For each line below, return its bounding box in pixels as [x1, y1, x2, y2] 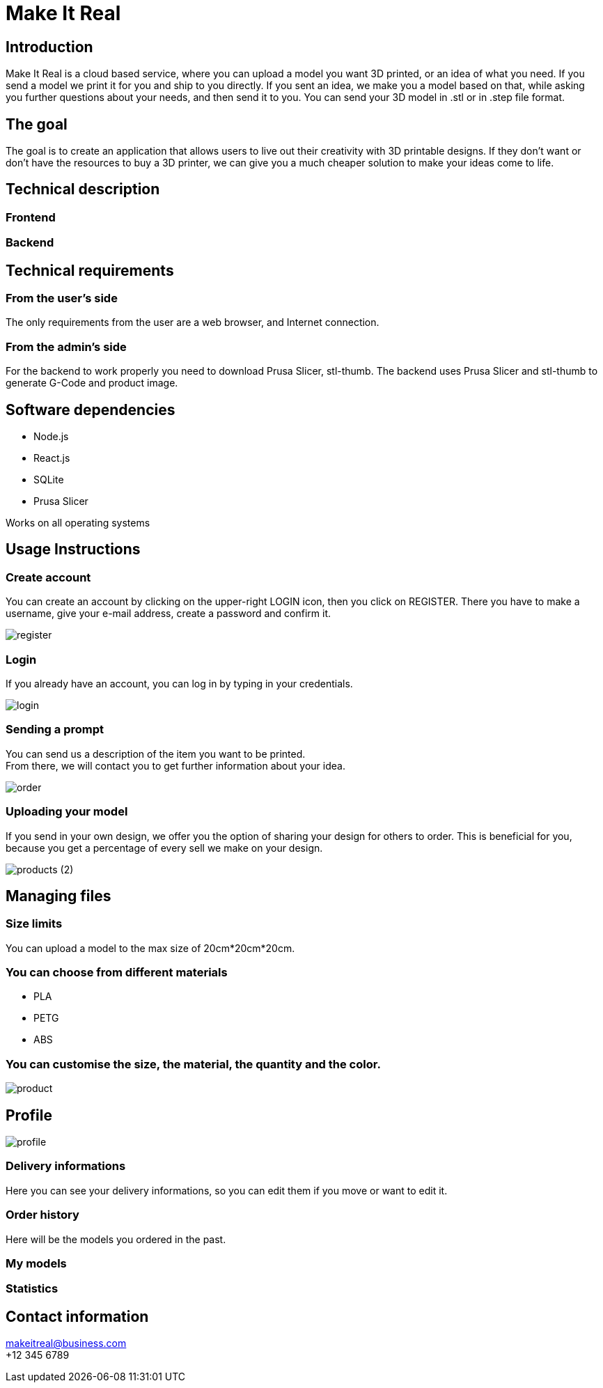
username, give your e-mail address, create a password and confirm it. [6, 607, 331, 620]
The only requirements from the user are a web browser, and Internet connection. [6, 316, 379, 329]
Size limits [6, 917, 63, 931]
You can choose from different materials [6, 965, 228, 980]
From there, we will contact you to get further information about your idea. [6, 759, 345, 772]
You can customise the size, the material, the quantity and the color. [6, 1056, 381, 1071]
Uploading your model [6, 804, 128, 819]
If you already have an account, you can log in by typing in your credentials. [6, 678, 353, 690]
